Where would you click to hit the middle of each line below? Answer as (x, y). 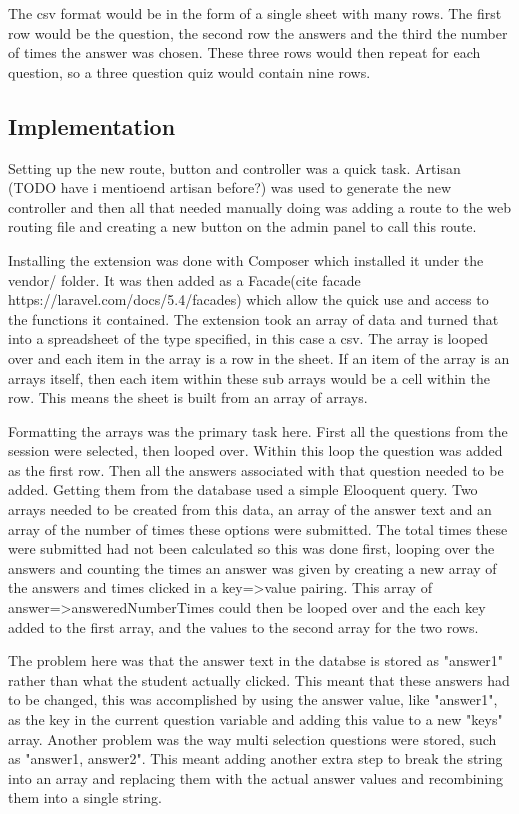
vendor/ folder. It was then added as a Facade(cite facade (184, 279)
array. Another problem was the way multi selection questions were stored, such (252, 738)
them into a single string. (85, 797)
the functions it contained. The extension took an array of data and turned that (253, 318)
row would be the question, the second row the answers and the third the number (258, 32)
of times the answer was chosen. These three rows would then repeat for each (244, 52)
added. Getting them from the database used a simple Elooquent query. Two (243, 489)
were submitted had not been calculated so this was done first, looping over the (251, 548)
